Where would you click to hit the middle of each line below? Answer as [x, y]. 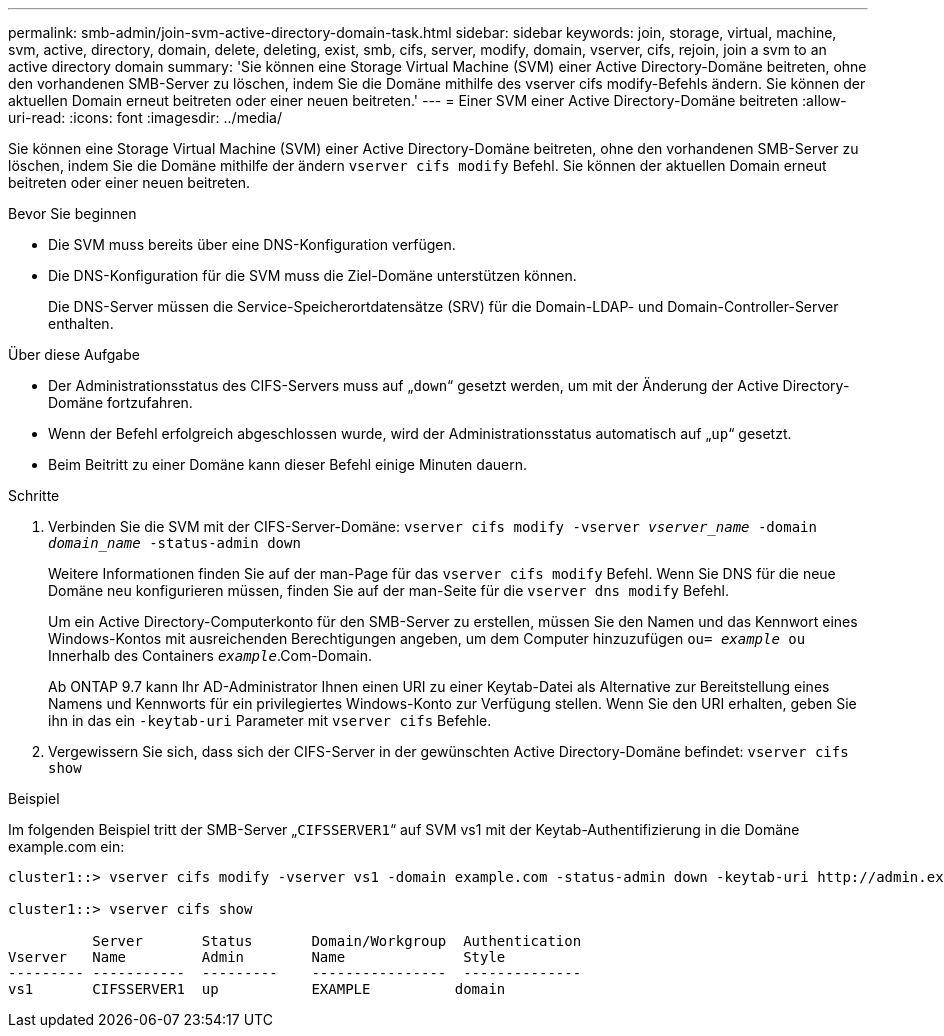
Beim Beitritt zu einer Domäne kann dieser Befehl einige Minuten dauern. [287, 464]
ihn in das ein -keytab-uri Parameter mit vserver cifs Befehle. [270, 720]
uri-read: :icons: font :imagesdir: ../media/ [145, 117]
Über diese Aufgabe [74, 354]
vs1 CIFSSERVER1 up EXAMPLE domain [257, 989]
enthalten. [81, 323]
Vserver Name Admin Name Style [257, 957]
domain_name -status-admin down [174, 543]
